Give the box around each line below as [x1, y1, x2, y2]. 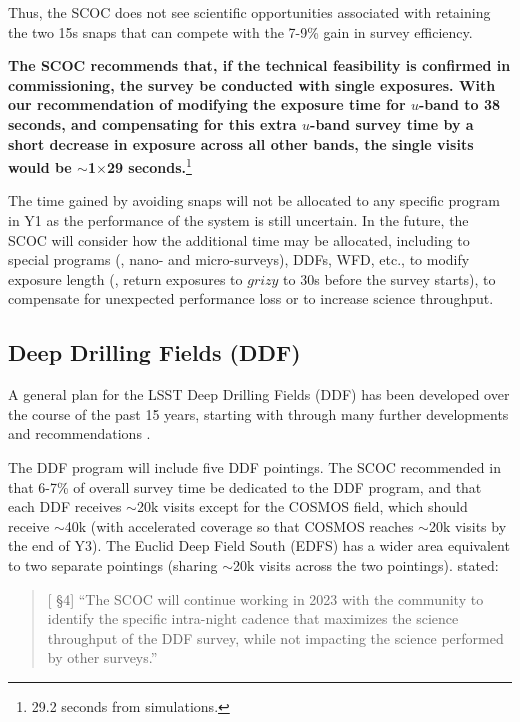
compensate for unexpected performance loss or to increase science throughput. [8, 288, 494, 309]
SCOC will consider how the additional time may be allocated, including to [8, 229, 470, 250]
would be [8, 156, 72, 177]
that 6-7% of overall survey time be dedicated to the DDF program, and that [8, 476, 482, 497]
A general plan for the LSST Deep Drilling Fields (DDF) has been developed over [8, 384, 510, 405]
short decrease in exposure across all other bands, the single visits [8, 133, 474, 154]
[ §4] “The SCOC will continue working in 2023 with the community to [47, 588, 484, 609]
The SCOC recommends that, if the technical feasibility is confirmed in [8, 55, 511, 76]
